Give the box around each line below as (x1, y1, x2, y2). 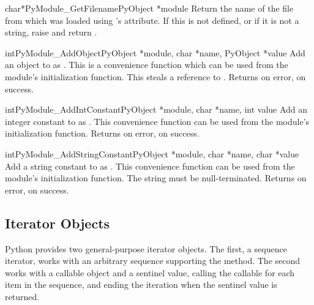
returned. (5, 290, 40, 303)
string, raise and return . (5, 26, 97, 39)
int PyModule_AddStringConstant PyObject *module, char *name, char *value (5, 147, 299, 160)
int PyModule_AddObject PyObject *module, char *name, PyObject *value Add (5, 46, 305, 59)
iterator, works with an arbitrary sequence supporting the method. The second (5, 254, 301, 267)
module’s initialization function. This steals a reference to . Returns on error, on (5, 70, 306, 83)
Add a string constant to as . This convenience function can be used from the (5, 159, 295, 172)
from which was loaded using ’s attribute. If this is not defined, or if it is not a (5, 13, 299, 26)
